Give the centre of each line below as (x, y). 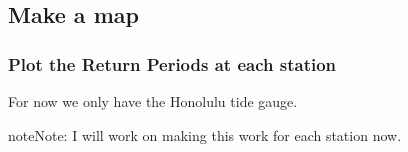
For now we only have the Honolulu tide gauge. (153, 101)
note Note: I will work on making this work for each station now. (205, 134)
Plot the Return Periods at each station (172, 63)
